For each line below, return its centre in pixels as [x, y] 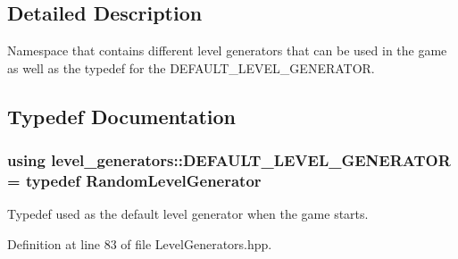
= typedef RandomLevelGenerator [134, 181]
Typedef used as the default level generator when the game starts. [188, 214]
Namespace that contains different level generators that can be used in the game [227, 50]
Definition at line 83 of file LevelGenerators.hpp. [140, 243]
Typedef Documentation [121, 116]
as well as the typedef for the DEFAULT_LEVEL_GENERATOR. [191, 67]
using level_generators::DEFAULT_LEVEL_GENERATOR [229, 160]
